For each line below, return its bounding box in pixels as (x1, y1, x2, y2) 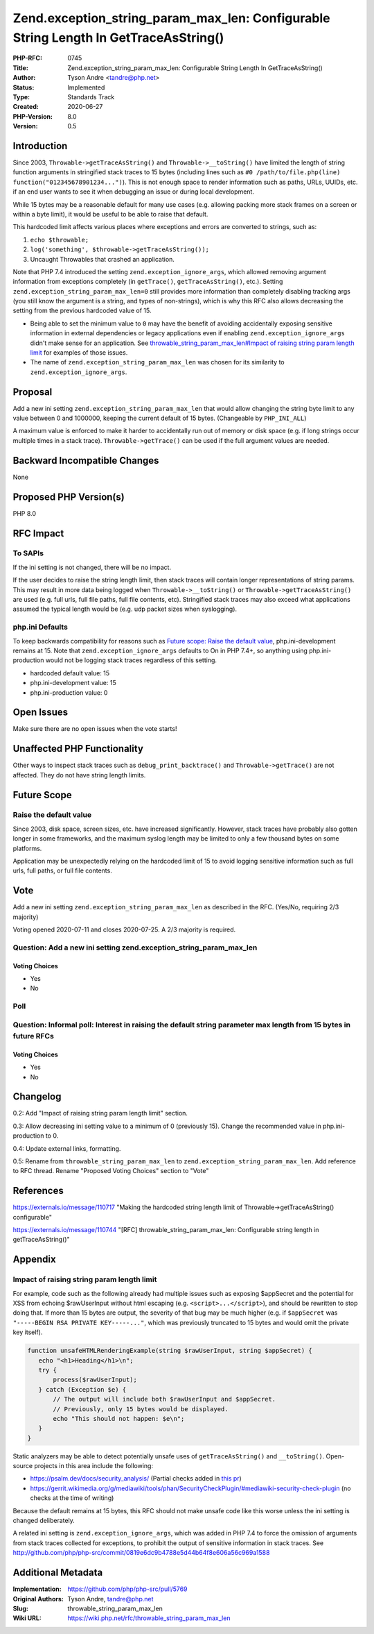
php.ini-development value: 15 (30, 679, 117, 687)
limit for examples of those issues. (30, 348, 128, 357)
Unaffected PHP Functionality (12, 743, 143, 755)
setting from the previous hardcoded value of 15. (12, 306, 152, 315)
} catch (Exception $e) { (38, 1385, 127, 1393)
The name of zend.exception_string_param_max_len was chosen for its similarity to (30, 358, 285, 367)
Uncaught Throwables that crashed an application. (30, 255, 175, 263)
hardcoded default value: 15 (30, 668, 110, 677)
